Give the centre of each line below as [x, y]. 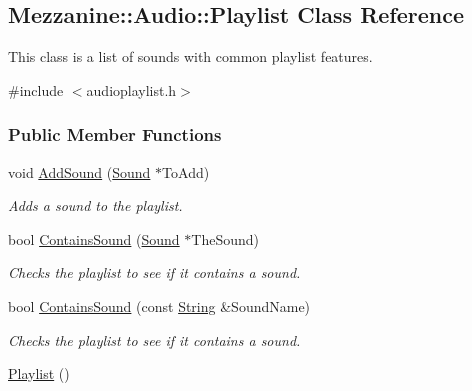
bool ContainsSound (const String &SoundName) [159, 305]
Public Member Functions [115, 134]
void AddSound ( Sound [79, 171]
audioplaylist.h [131, 89]
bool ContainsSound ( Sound [94, 238]
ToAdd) [186, 171]
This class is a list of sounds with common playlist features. [190, 56]
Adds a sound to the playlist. [95, 205]
